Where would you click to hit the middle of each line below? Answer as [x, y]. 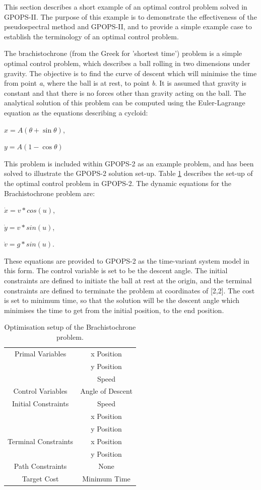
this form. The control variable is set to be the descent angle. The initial [116, 270]
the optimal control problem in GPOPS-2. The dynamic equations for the [118, 183]
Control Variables [40, 391]
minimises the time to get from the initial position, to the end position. [114, 310]
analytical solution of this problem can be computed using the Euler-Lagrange [125, 103]
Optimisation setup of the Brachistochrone [70, 327]
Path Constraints [40, 466]
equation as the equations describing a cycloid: [76, 112]
